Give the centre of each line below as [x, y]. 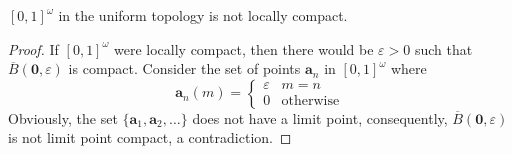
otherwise [310, 101]
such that [443, 48]
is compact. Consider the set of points [184, 68]
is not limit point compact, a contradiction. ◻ [150, 137]
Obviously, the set [63, 117]
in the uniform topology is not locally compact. [203, 15]
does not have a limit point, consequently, [320, 117]
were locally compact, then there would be [243, 48]
